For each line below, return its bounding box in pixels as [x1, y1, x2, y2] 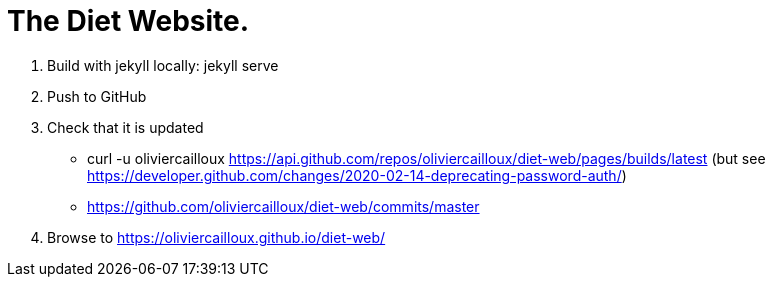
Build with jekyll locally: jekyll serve [47, 56, 279, 74]
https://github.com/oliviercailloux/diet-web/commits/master [87, 197, 480, 215]
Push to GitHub [47, 87, 147, 105]
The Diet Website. [7, 4, 250, 38]
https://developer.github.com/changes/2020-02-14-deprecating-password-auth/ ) [87, 166, 627, 184]
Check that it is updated [47, 118, 204, 136]
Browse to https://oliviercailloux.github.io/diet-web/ [47, 228, 386, 246]
